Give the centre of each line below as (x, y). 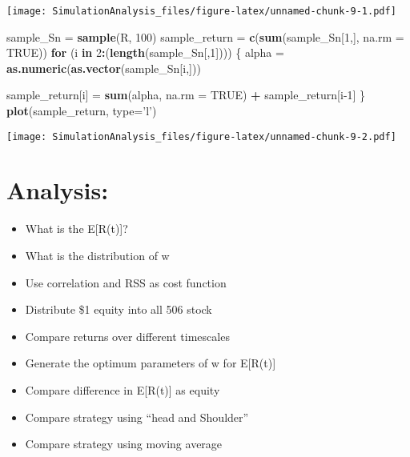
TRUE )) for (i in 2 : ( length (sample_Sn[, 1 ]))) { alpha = (145, 52)
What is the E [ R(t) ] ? (76, 228)
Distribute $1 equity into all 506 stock (119, 309)
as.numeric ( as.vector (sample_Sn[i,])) (104, 68)
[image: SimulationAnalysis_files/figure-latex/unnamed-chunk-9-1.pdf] (201, 11)
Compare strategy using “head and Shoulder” (137, 417)
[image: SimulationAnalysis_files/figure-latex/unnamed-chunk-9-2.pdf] (201, 136)
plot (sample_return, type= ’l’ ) (82, 111)
